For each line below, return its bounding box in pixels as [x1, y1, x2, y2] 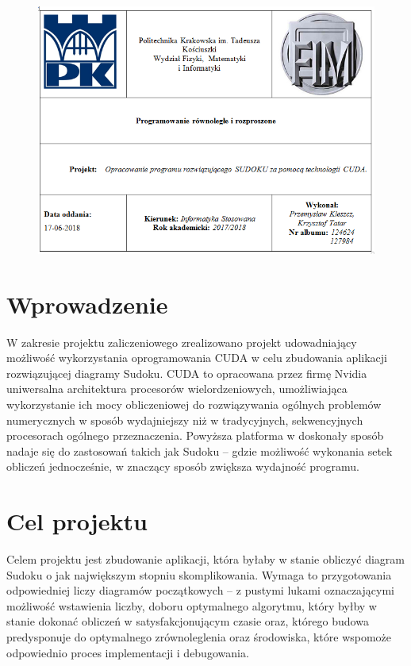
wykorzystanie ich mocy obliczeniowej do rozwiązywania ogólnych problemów [6, 395, 382, 412]
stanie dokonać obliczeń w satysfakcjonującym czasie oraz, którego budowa [6, 613, 369, 629]
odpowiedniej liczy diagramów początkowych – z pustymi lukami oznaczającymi [6, 582, 394, 599]
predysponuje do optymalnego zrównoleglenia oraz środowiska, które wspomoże [6, 628, 392, 645]
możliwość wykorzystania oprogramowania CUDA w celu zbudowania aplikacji [6, 349, 387, 366]
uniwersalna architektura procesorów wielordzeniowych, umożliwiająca [6, 380, 348, 397]
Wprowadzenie [6, 287, 168, 320]
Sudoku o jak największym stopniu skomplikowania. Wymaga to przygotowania [6, 566, 392, 583]
